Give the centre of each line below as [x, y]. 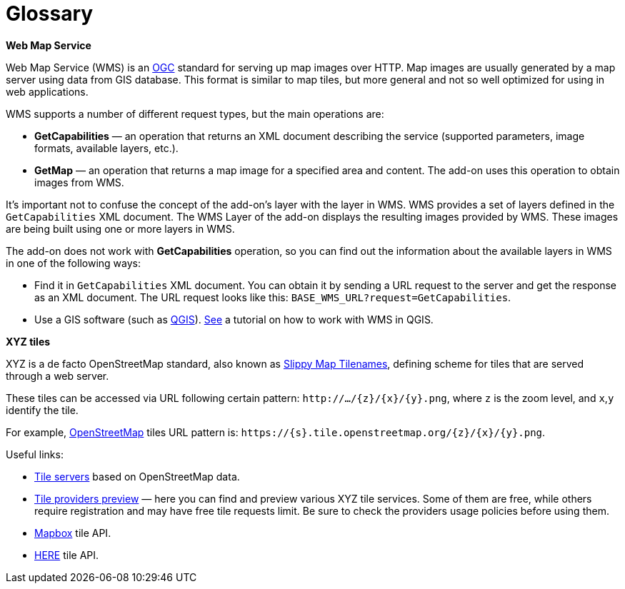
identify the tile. [42, 410]
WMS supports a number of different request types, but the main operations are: [195, 114]
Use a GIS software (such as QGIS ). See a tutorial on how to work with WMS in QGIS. [234, 319]
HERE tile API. [67, 555]
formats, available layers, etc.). [106, 148]
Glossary [50, 14]
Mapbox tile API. [73, 533]
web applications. [47, 91]
